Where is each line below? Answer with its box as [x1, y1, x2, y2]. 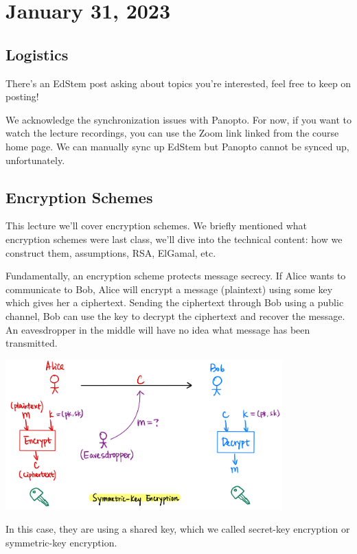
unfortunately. [5, 152, 65, 167]
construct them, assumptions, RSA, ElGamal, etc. [5, 245, 216, 259]
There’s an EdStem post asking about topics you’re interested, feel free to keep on [5, 76, 352, 90]
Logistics [5, 43, 69, 65]
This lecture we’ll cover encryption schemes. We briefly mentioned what [5, 218, 308, 233]
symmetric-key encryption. [5, 535, 117, 549]
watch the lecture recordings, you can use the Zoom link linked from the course [5, 126, 339, 140]
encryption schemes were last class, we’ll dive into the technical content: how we [5, 231, 343, 246]
